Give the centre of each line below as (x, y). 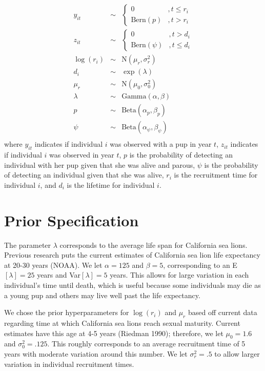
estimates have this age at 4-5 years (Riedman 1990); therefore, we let (114, 333)
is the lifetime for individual (111, 184)
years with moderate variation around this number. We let (96, 353)
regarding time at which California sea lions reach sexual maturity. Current (122, 323)
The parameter (28, 245)
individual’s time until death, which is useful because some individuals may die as (132, 285)
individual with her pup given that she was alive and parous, (100, 164)
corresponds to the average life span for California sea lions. (154, 245)
